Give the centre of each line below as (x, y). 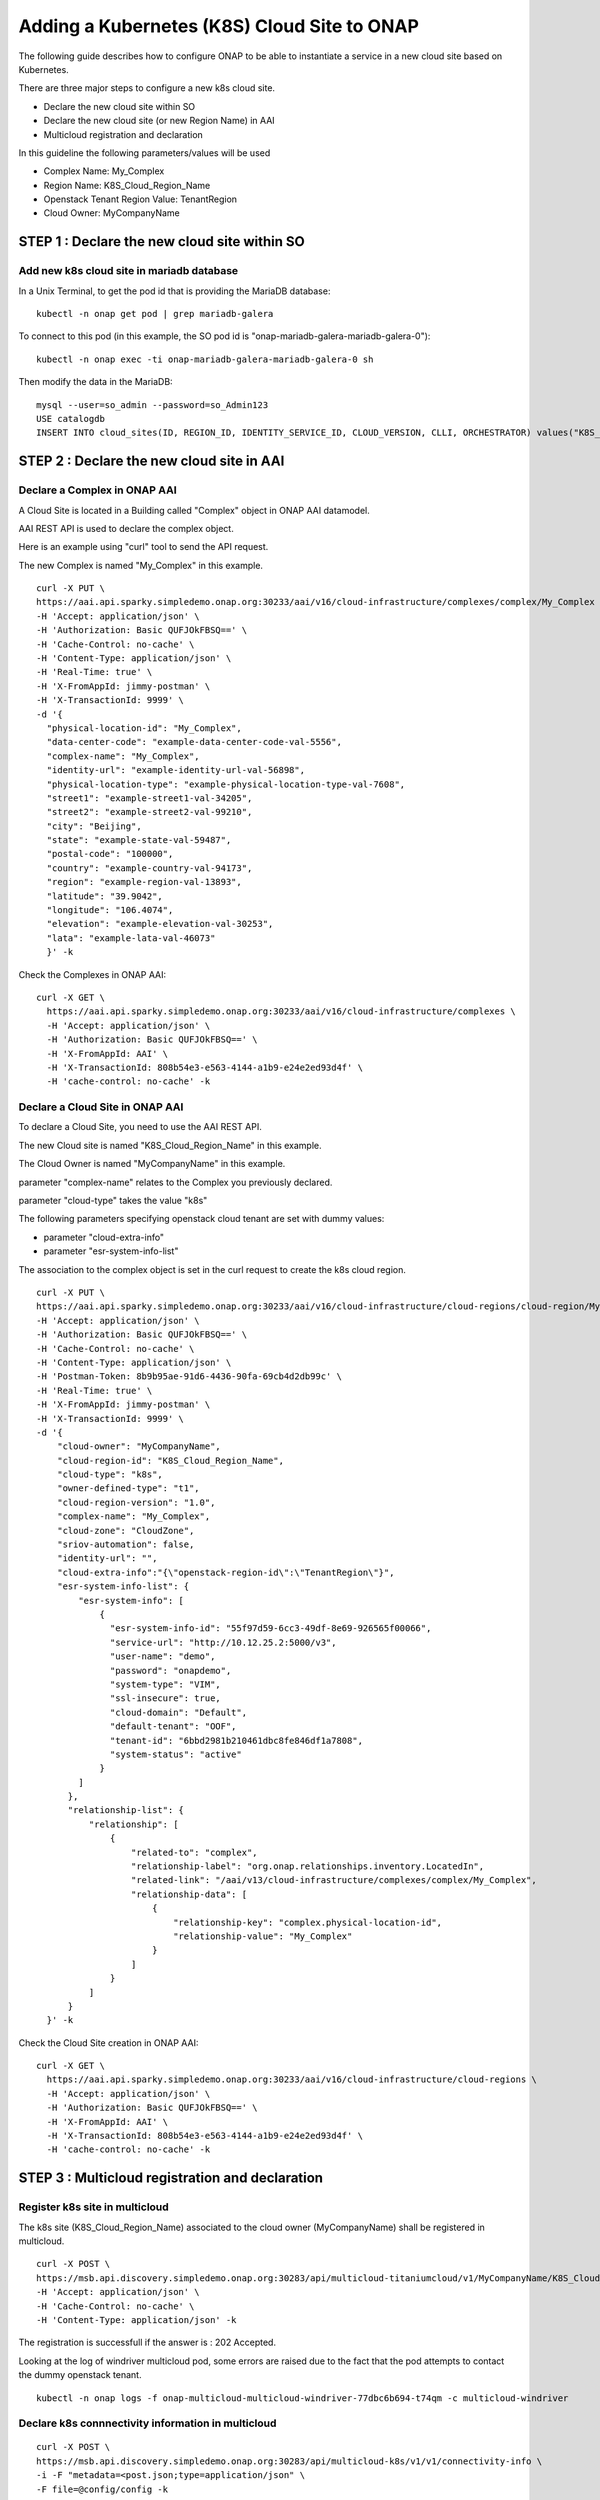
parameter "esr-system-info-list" (111, 1251)
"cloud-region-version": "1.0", (136, 1502)
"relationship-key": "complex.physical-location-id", (308, 1922)
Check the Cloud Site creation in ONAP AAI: (108, 2042)
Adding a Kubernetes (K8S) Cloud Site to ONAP (219, 26)
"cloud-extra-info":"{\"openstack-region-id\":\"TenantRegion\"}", (225, 1572)
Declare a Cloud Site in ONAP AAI (101, 1107)
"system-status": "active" (176, 1754)
